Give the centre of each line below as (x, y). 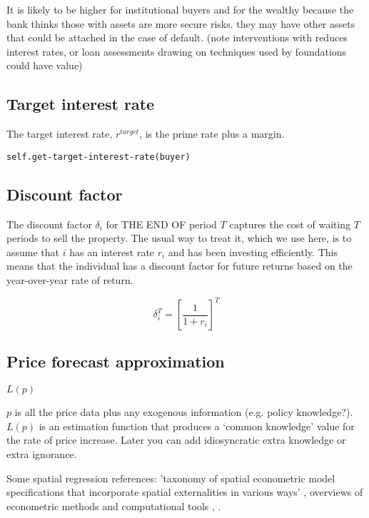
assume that (33, 252)
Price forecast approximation (116, 361)
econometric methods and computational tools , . (114, 506)
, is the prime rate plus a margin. (212, 134)
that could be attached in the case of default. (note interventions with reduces (177, 37)
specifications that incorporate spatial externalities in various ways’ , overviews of (185, 492)
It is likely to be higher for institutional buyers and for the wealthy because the (180, 9)
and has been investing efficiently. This (253, 252)
